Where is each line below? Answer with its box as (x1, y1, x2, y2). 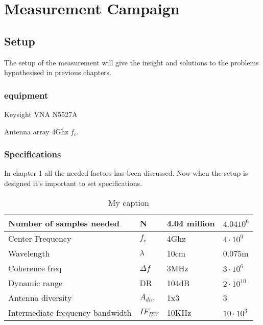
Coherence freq (8, 262, 62, 274)
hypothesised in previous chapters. (4, 67, 112, 78)
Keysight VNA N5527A (4, 108, 78, 119)
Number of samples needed (8, 217, 119, 229)
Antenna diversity (8, 291, 72, 304)
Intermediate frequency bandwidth (8, 306, 132, 318)
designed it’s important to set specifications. (4, 177, 142, 188)
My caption (108, 196, 149, 208)
